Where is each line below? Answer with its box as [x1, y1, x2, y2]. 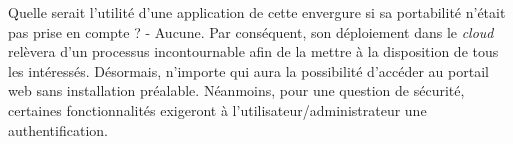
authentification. [8, 119, 108, 140]
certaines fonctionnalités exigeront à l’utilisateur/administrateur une [8, 99, 427, 120]
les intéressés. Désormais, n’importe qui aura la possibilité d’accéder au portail [8, 60, 489, 81]
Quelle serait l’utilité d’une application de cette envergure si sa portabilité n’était [8, 2, 506, 22]
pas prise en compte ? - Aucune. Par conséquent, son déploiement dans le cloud [8, 21, 494, 42]
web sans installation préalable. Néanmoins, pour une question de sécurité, [8, 80, 465, 101]
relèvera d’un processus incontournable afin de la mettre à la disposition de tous [8, 41, 499, 62]
